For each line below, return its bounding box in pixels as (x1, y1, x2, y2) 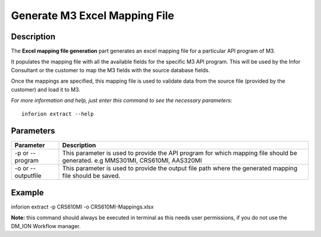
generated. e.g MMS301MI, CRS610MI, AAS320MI (62, 157, 202, 165)
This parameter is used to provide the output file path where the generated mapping (62, 164, 298, 173)
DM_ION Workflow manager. (11, 222, 81, 229)
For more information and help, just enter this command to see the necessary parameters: (11, 97, 232, 104)
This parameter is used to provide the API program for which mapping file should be (62, 149, 297, 157)
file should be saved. (62, 171, 121, 180)
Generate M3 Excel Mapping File (11, 9, 175, 22)
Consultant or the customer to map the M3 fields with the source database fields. (11, 66, 210, 74)
